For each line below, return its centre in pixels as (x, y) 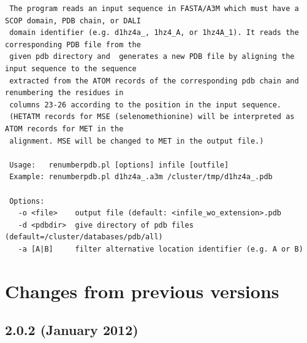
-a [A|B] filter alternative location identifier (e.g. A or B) (161, 249)
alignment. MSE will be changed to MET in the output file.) (137, 141)
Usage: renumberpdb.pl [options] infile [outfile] (119, 165)
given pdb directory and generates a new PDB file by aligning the (152, 57)
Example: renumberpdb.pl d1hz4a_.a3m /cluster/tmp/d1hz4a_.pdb (141, 177)
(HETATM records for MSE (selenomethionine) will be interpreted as (152, 117)
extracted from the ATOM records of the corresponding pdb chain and (154, 81)
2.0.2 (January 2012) (72, 330)
